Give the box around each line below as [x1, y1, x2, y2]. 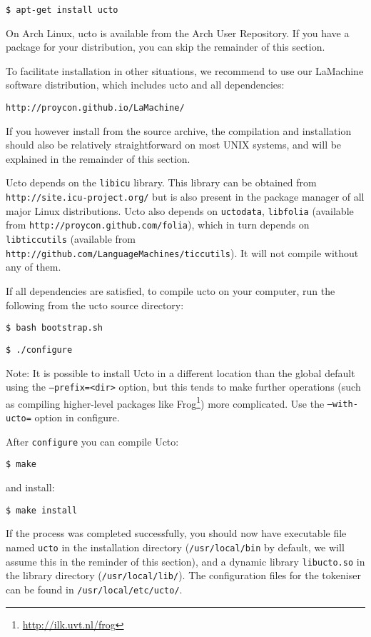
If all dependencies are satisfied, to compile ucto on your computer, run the [6, 284, 335, 298]
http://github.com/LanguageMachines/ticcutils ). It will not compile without [6, 245, 359, 260]
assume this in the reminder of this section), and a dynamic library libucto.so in [6, 553, 365, 568]
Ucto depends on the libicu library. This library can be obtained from [6, 175, 317, 190]
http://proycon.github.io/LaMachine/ [6, 103, 185, 114]
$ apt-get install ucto [6, 5, 118, 15]
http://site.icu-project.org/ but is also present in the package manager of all [6, 189, 365, 204]
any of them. [6, 259, 61, 274]
